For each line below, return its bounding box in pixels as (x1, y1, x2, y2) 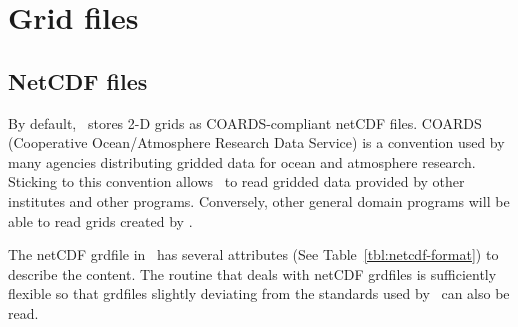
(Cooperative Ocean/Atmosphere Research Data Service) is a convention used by (8, 132, 505, 153)
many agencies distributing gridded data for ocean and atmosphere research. (8, 151, 476, 172)
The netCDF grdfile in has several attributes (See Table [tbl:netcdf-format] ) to (8, 244, 499, 265)
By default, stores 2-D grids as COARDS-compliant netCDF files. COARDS (8, 112, 482, 133)
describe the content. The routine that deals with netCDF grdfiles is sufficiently (8, 263, 497, 284)
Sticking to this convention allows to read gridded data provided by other (8, 171, 465, 192)
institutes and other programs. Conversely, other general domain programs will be (8, 190, 510, 211)
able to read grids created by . (8, 210, 193, 231)
